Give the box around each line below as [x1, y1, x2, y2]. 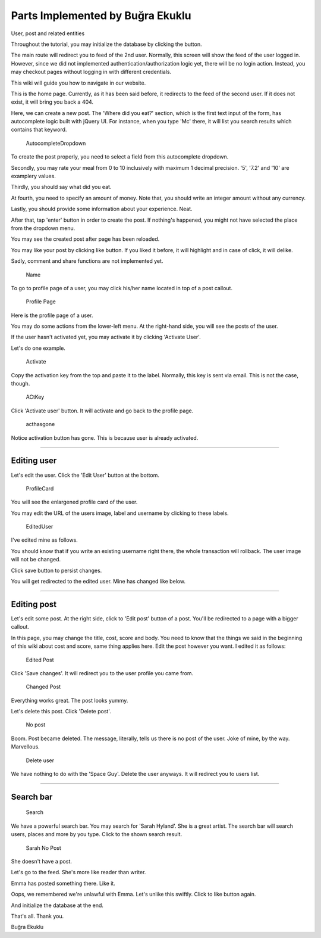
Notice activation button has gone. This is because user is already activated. [11, 434, 199, 441]
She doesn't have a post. [11, 858, 73, 865]
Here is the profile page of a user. [11, 312, 93, 319]
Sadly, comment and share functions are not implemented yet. [11, 257, 163, 265]
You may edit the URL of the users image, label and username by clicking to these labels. [11, 510, 229, 517]
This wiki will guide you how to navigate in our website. [11, 79, 146, 86]
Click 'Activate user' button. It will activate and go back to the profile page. [11, 407, 194, 414]
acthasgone [26, 421, 55, 428]
